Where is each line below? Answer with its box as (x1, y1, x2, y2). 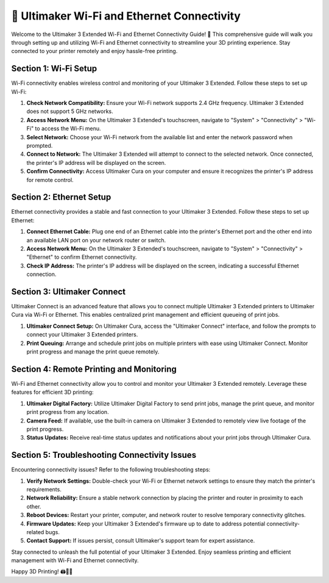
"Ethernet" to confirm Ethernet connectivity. (26, 253, 137, 261)
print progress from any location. (26, 408, 109, 416)
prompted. (26, 142, 53, 149)
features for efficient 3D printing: (11, 388, 94, 396)
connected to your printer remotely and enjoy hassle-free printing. (11, 48, 178, 55)
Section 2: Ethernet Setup (11, 192, 111, 203)
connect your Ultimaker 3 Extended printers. (26, 331, 138, 338)
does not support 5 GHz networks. (26, 107, 114, 115)
